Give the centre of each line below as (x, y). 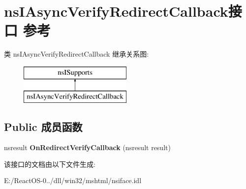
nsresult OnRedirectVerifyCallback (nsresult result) (87, 147)
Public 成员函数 (43, 127)
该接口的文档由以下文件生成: (50, 164)
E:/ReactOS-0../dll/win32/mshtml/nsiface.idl (73, 180)
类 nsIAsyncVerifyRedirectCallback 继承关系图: (77, 54)
